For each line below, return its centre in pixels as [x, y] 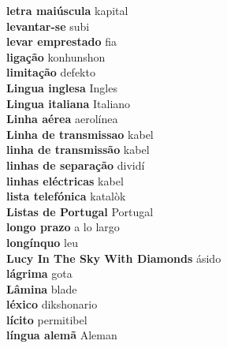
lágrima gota [39, 273]
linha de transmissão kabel [78, 150]
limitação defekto [51, 72]
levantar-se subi [48, 26]
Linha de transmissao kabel [80, 134]
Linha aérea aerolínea [62, 119]
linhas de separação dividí [76, 165]
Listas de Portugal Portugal [80, 211]
